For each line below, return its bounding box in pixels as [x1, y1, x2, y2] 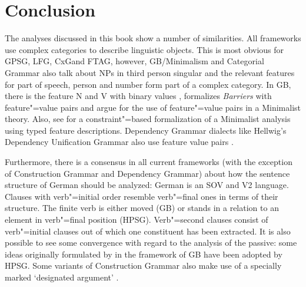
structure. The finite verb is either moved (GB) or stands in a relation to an [5, 202, 279, 214]
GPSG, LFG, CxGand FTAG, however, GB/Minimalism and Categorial [5, 55, 264, 67]
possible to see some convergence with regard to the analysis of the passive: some [5, 236, 297, 249]
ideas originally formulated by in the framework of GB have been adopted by [5, 248, 282, 260]
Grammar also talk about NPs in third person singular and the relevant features [5, 66, 295, 78]
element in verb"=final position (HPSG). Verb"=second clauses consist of [5, 213, 268, 226]
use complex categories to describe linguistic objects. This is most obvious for [5, 43, 284, 55]
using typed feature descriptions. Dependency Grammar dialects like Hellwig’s [5, 124, 287, 136]
